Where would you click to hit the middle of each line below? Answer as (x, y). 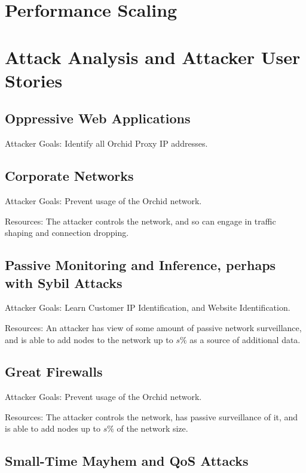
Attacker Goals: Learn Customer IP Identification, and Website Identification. (148, 307)
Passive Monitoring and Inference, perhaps (140, 265)
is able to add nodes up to (53, 428)
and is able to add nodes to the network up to (89, 339)
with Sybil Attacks (64, 282)
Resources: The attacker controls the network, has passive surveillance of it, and (152, 416)
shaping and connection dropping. (67, 233)
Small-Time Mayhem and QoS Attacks (127, 461)
